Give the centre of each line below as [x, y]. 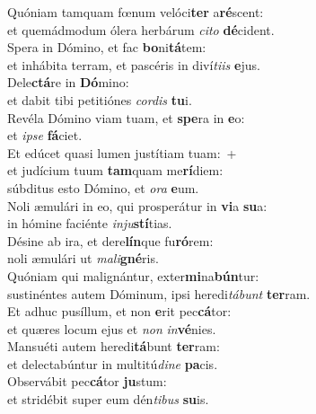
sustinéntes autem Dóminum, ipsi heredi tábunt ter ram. [159, 293]
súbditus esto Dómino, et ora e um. [103, 187]
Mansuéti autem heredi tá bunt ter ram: [114, 346]
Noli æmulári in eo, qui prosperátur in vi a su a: [137, 205]
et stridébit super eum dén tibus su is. [108, 399]
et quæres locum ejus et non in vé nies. [112, 328]
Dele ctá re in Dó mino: [68, 82]
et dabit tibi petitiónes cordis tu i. [100, 99]
